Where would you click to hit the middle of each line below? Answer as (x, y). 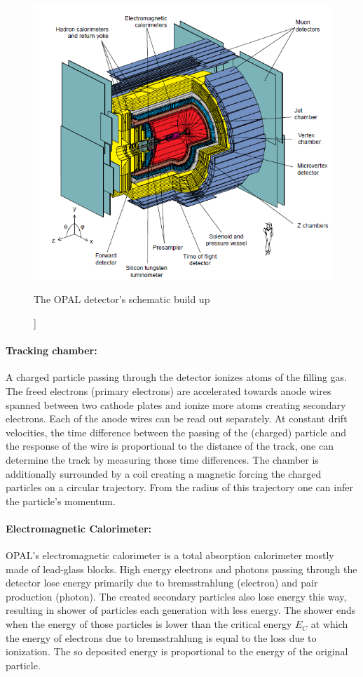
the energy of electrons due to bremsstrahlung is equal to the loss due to (161, 637)
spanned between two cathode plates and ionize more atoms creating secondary (176, 404)
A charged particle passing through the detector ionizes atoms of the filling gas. (177, 377)
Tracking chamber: (52, 350)
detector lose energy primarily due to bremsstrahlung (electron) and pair (162, 583)
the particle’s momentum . (61, 501)
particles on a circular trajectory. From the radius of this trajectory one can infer (179, 487)
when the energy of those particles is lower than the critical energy (149, 624)
